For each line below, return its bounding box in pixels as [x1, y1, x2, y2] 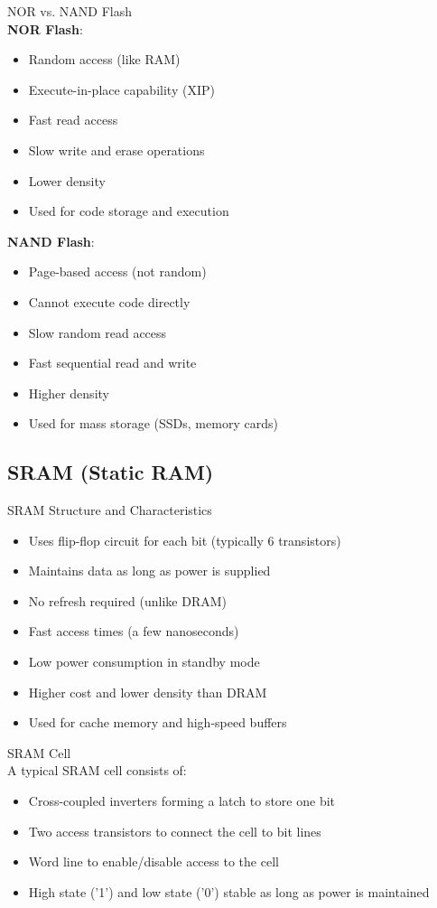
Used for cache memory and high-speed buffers [28, 713, 287, 732]
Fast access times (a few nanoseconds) [28, 622, 239, 641]
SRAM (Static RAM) [7, 458, 214, 486]
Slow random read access [28, 323, 167, 342]
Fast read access [28, 110, 118, 129]
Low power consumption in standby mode [28, 652, 260, 671]
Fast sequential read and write [28, 353, 197, 372]
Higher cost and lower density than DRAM [28, 682, 267, 701]
